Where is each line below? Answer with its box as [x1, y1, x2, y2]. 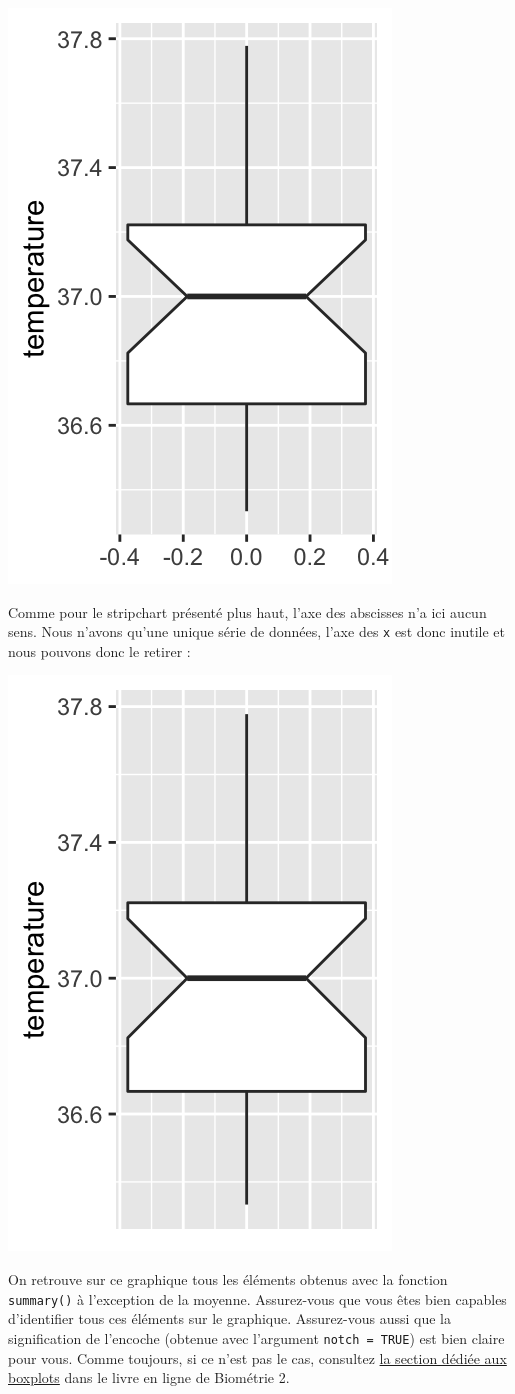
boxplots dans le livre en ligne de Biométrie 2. [8, 1367, 290, 1388]
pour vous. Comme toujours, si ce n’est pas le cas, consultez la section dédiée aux [8, 1347, 507, 1368]
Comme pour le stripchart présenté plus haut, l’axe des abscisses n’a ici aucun [8, 601, 487, 622]
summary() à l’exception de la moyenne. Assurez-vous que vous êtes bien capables [8, 1288, 507, 1309]
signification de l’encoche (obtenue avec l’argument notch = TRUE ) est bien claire [8, 1327, 505, 1348]
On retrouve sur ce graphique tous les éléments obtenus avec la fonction [8, 1269, 448, 1290]
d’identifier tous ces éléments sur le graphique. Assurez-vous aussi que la [8, 1308, 451, 1329]
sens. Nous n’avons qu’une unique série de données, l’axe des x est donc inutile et [8, 621, 506, 642]
